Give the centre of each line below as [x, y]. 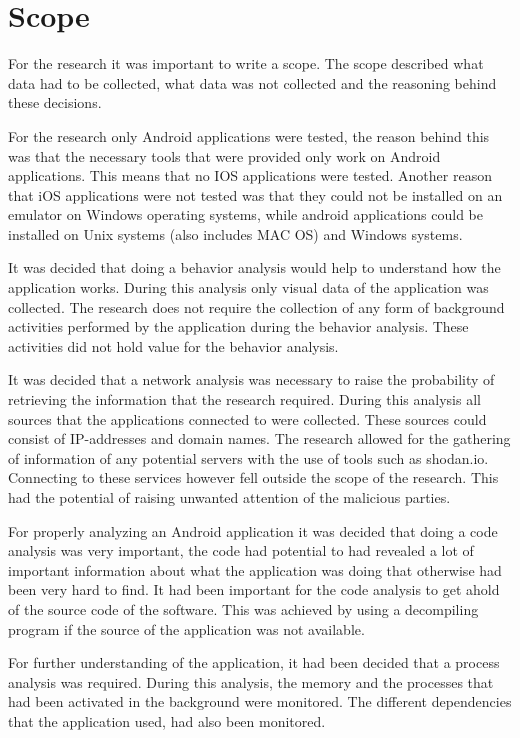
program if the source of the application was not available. [186, 628]
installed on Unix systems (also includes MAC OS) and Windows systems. [235, 233]
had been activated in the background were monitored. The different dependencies [260, 701]
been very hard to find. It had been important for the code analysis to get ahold [254, 589]
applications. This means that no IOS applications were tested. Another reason [250, 175]
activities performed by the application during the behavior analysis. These [238, 326]
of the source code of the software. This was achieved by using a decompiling [243, 608]
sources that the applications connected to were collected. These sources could [247, 418]
